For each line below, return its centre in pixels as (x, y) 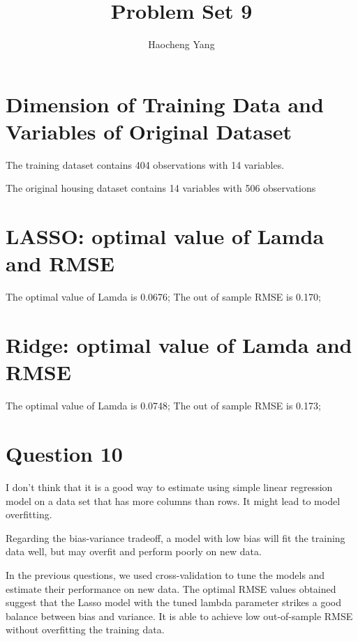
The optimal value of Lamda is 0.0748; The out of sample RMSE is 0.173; (163, 406)
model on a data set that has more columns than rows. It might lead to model (173, 500)
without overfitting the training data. (85, 629)
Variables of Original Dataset (149, 131)
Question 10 (64, 454)
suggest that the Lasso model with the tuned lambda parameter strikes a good (174, 602)
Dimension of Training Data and (165, 104)
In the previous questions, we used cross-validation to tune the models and (165, 574)
